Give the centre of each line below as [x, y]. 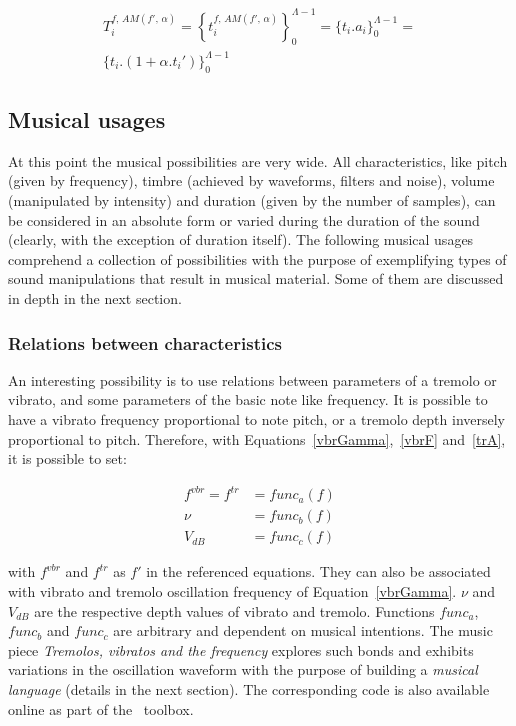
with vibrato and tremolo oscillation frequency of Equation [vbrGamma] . [232, 590]
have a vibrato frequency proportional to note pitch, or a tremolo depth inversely [256, 419]
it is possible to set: [67, 458]
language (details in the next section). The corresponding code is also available [249, 688]
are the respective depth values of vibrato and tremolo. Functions [234, 610]
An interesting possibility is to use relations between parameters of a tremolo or [252, 379]
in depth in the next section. [95, 298]
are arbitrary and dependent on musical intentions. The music [303, 630]
